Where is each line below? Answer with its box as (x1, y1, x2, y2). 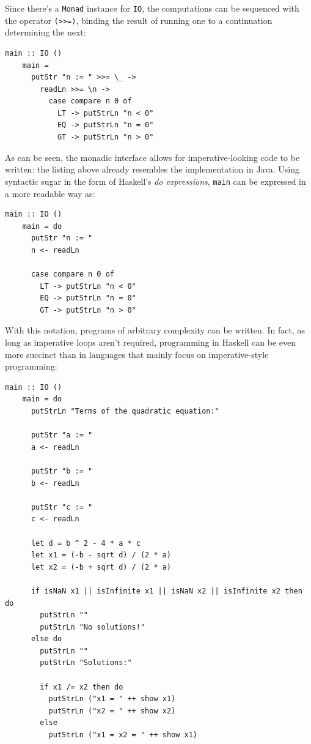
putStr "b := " (31, 466, 93, 475)
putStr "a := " (31, 431, 93, 440)
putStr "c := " (31, 502, 93, 511)
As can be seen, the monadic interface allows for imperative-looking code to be (5, 151, 300, 163)
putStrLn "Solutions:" (40, 658, 132, 668)
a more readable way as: (5, 187, 95, 199)
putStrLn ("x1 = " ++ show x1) (48, 694, 176, 704)
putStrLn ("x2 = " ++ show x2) (48, 706, 176, 715)
